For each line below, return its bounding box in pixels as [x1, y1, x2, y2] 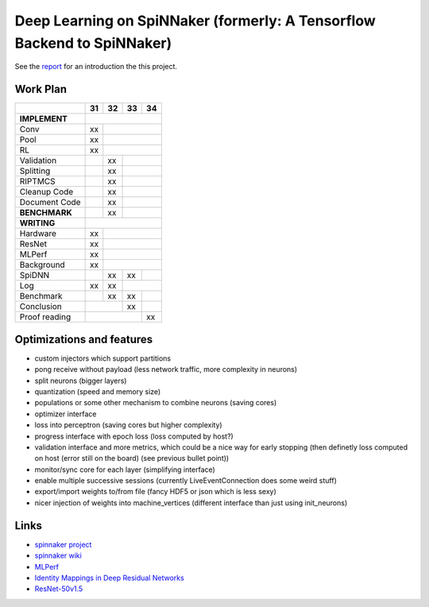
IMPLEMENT [19, 114, 68, 125]
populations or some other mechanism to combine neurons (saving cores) [34, 398, 277, 408]
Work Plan [14, 83, 68, 96]
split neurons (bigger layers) [34, 376, 127, 385]
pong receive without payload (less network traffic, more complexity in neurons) [34, 365, 298, 374]
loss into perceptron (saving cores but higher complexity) [34, 420, 222, 430]
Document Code [19, 197, 81, 208]
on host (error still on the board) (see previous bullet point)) [34, 454, 230, 463]
